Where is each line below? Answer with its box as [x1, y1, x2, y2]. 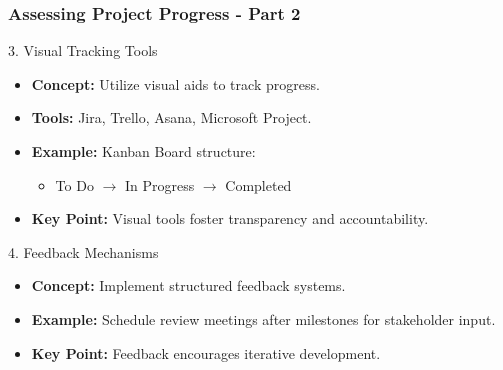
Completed [225, 174, 292, 195]
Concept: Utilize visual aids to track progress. [31, 73, 320, 94]
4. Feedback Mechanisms [8, 241, 159, 262]
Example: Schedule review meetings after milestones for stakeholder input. [31, 308, 496, 329]
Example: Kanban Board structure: [31, 141, 256, 161]
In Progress [124, 174, 195, 195]
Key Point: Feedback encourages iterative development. [31, 342, 381, 363]
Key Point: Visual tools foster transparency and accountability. [31, 208, 429, 229]
